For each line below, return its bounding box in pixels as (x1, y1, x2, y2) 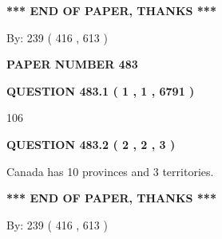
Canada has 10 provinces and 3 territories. (6, 163, 214, 179)
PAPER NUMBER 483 (6, 56, 138, 72)
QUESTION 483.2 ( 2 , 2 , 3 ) (6, 135, 176, 152)
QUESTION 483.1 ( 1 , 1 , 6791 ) (6, 82, 195, 99)
